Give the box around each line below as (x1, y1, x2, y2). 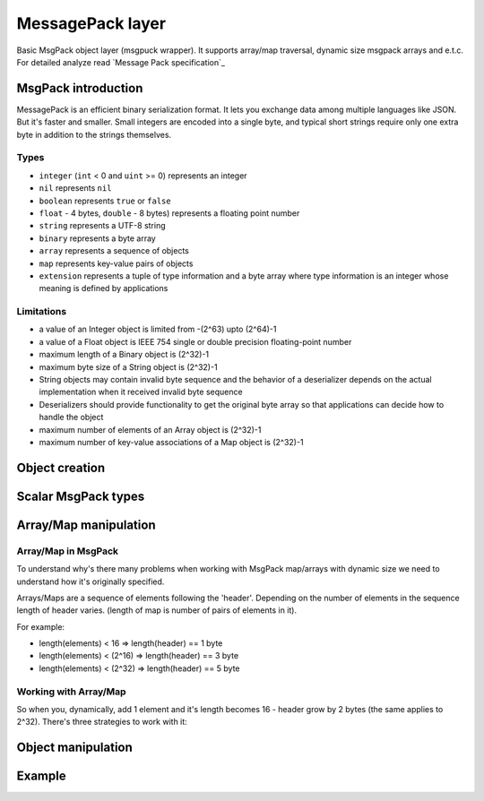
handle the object (39, 412, 104, 423)
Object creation (16, 460, 106, 475)
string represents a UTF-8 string (39, 220, 166, 231)
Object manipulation (16, 740, 134, 755)
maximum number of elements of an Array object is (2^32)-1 (39, 424, 262, 435)
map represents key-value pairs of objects (39, 258, 194, 269)
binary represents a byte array (39, 233, 156, 244)
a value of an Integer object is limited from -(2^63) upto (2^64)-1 (39, 323, 277, 335)
